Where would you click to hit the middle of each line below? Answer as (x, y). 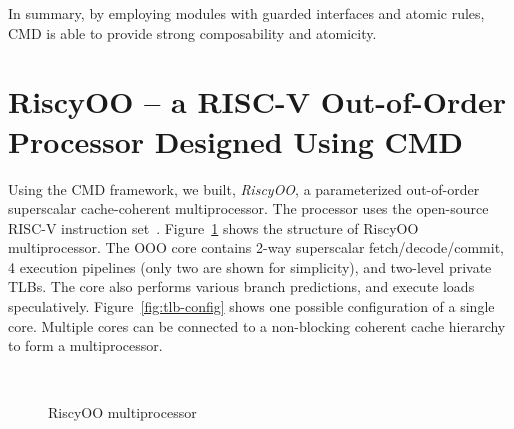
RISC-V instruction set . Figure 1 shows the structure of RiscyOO (213, 227)
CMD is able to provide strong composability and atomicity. (192, 32)
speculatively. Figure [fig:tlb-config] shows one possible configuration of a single (251, 306)
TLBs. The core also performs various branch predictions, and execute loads (241, 286)
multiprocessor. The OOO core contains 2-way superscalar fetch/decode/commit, (256, 247)
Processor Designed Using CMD (236, 140)
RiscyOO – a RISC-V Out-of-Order (257, 101)
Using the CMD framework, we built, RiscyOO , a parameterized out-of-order (244, 188)
